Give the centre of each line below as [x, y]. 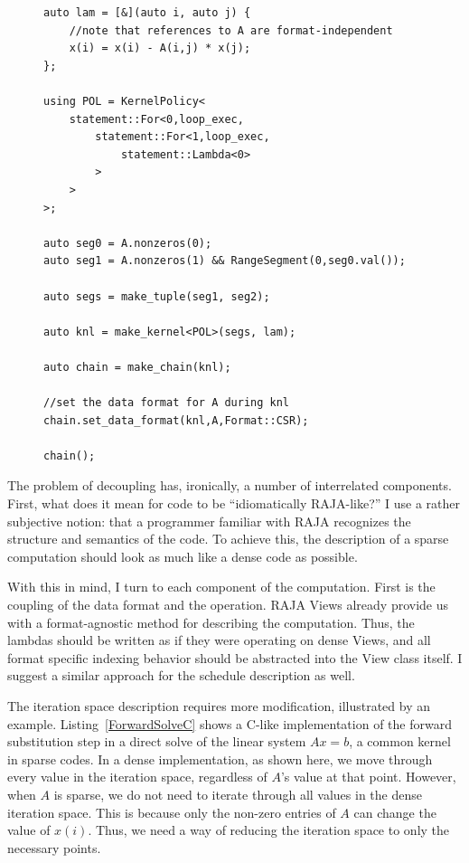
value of [29, 830]
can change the [395, 812]
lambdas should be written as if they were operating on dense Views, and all [219, 640]
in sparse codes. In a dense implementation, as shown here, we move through [220, 759]
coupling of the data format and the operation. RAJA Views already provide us [228, 604]
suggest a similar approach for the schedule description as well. [181, 675]
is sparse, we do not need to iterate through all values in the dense [238, 794]
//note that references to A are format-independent [231, 30]
